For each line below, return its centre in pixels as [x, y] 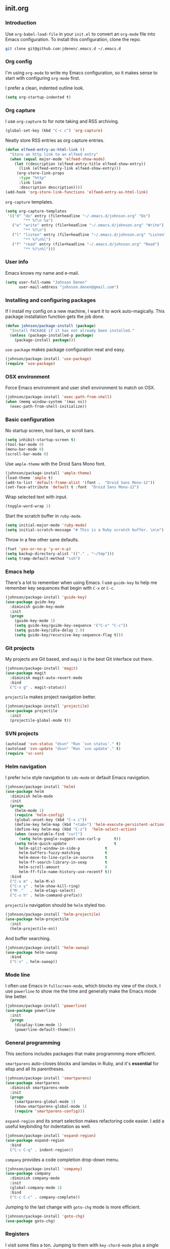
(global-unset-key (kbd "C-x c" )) [51, 820]
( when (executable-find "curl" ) [48, 834]
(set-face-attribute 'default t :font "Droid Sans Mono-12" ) [72, 487]
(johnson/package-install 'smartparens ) [49, 1078]
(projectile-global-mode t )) [40, 721]
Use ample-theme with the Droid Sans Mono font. [55, 464]
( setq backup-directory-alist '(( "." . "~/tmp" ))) [60, 554]
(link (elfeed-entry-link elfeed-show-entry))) [70, 169]
